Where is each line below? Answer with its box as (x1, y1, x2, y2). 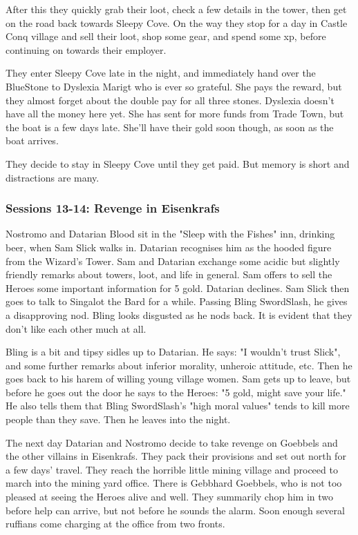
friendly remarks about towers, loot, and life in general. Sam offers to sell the (6, 267, 332, 282)
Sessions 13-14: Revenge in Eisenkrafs (6, 200, 220, 217)
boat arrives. (6, 133, 59, 148)
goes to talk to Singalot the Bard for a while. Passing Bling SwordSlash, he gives (6, 294, 348, 309)
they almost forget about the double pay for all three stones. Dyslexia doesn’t (6, 93, 335, 107)
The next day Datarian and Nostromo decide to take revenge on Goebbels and (6, 435, 338, 449)
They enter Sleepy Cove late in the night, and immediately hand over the (6, 66, 316, 80)
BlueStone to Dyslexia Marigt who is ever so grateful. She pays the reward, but (6, 79, 342, 93)
